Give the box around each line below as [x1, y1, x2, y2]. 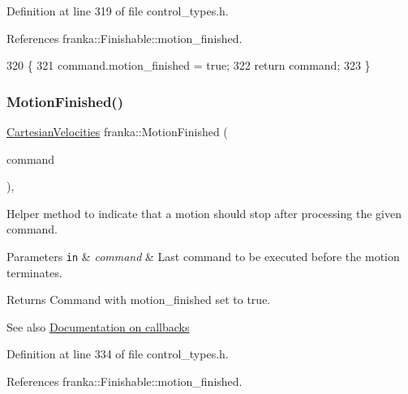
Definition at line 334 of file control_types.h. [6, 345, 229, 362]
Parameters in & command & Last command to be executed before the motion [6, 247, 400, 264]
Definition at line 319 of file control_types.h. [6, 2, 229, 19]
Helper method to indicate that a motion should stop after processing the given [6, 204, 402, 221]
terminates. [6, 263, 62, 281]
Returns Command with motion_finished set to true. [6, 291, 271, 308]
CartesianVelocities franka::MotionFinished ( [6, 123, 228, 139]
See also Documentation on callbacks [6, 318, 190, 335]
